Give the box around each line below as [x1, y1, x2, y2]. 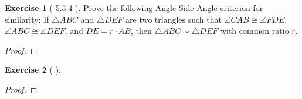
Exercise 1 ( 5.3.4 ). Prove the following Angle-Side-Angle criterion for [5, 2, 263, 13]
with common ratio [220, 24, 289, 37]
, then [131, 24, 152, 37]
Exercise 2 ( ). [5, 63, 61, 76]
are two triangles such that [125, 13, 222, 25]
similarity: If [5, 13, 49, 25]
